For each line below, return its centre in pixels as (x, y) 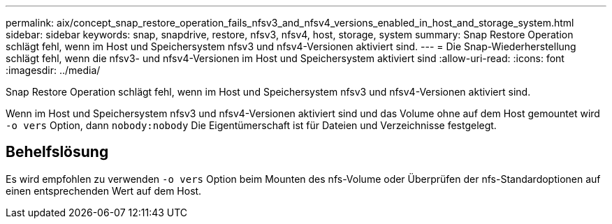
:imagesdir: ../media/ (53, 70)
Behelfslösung (57, 152)
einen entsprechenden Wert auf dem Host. (104, 191)
